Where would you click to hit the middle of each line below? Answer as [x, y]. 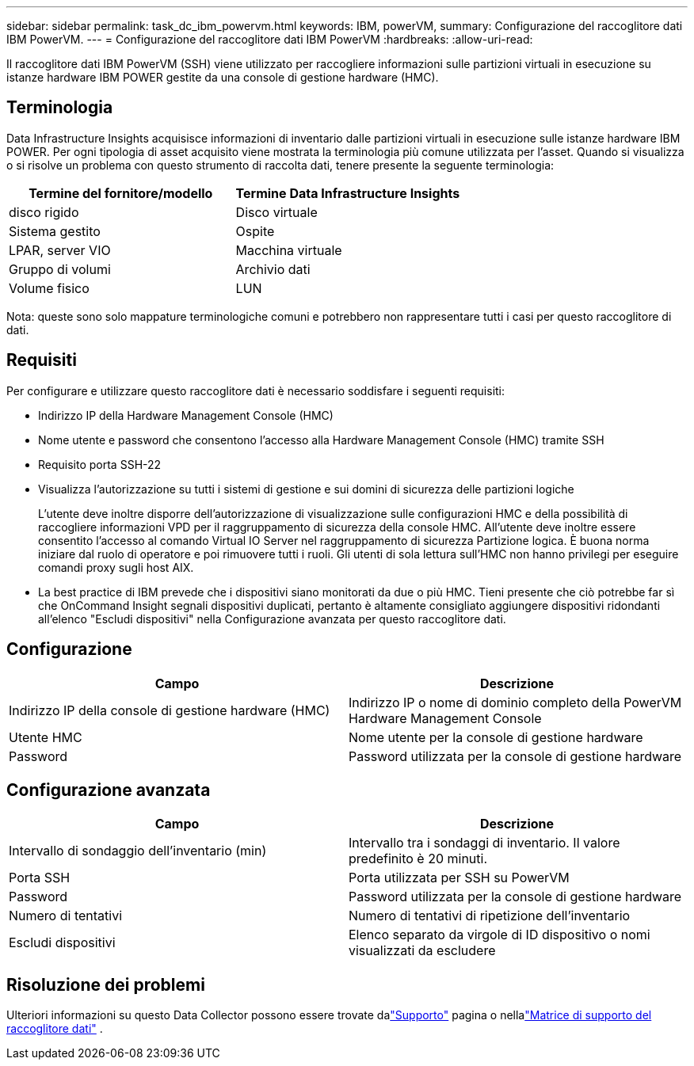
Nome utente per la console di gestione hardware [496, 737]
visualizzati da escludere [422, 951]
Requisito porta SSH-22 [100, 464]
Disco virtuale [276, 212]
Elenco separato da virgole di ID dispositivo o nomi [500, 935]
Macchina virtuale [289, 250]
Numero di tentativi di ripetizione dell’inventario [490, 916]
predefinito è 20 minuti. [418, 859]
